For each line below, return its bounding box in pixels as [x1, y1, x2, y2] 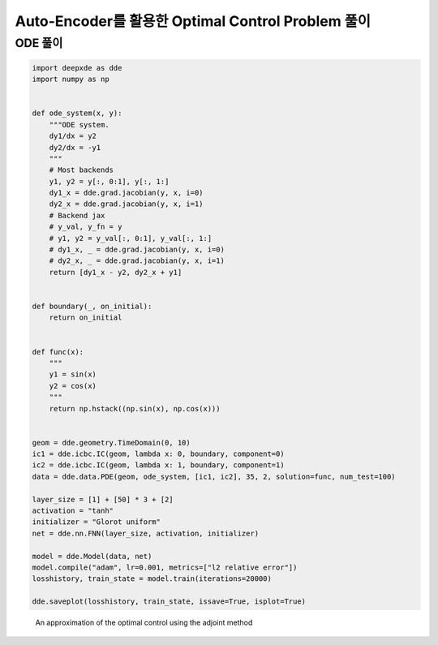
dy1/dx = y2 [49, 131, 97, 141]
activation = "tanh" [32, 506, 114, 515]
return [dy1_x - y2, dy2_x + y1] [49, 268, 182, 277]
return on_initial [49, 313, 122, 322]
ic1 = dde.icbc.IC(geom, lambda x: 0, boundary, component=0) [32, 449, 285, 458]
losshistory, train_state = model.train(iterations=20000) [32, 574, 272, 583]
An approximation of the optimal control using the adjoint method [35, 617, 253, 628]
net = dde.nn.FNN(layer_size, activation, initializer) [32, 528, 260, 538]
